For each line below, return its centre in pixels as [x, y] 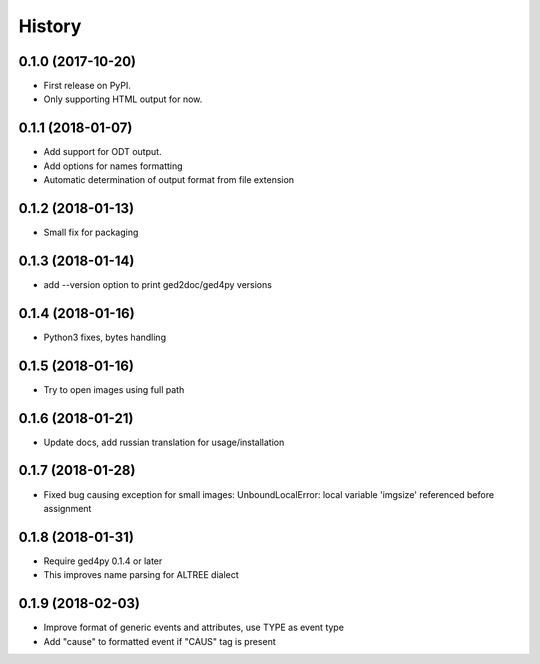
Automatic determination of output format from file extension [169, 180]
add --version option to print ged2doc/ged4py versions [157, 284]
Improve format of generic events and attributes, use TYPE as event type [194, 627]
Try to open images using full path [114, 389]
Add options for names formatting [113, 166]
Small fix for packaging [91, 232]
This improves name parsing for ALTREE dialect [141, 575]
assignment [67, 508]
